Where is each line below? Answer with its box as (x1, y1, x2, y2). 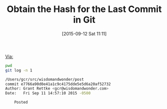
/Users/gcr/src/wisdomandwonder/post (5, 76, 84, 82)
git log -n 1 (5, 67, 33, 73)
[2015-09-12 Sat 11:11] (62, 30, 107, 36)
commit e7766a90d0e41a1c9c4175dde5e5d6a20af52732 (5, 81, 111, 86)
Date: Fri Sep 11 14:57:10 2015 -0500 (5, 91, 91, 96)
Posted (14, 100, 28, 105)
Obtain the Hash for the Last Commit (7, 3, 162, 15)
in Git (73, 14, 96, 25)
